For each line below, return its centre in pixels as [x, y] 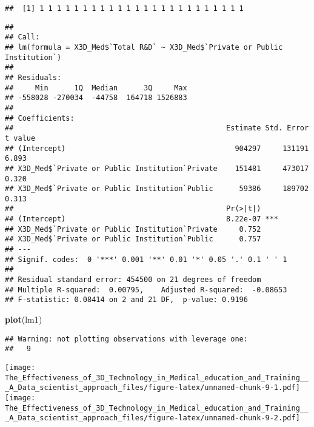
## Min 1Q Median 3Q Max [96, 88]
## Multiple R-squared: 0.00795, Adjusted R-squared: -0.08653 [146, 290]
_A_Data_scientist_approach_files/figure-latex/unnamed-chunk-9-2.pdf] [152, 418]
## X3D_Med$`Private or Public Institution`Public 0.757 [133, 239]
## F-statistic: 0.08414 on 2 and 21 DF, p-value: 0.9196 [126, 300]
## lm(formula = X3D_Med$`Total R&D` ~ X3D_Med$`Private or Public [144, 47]
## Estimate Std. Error [157, 128]
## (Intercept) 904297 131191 [157, 148]
